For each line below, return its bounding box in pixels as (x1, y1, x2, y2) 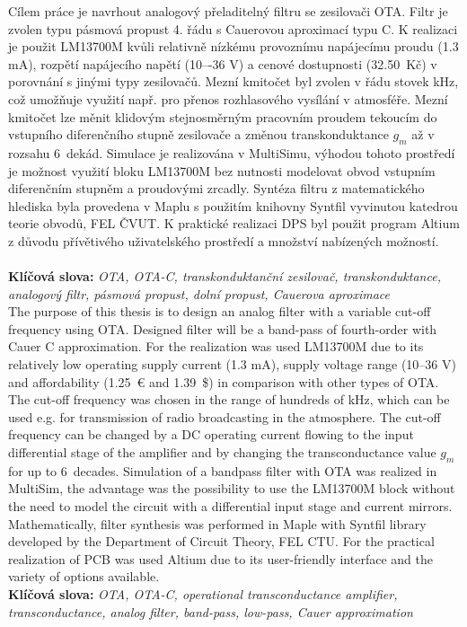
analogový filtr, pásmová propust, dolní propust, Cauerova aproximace (8, 284, 390, 303)
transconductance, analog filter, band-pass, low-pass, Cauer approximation (8, 602, 413, 621)
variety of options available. (8, 567, 160, 586)
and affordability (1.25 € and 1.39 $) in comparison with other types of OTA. (8, 372, 439, 391)
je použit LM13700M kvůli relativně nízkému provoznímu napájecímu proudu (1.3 (8, 37, 459, 56)
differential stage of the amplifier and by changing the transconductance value (8, 443, 436, 462)
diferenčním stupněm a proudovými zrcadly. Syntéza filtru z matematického (8, 179, 425, 198)
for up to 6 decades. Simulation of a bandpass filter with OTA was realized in (8, 461, 437, 480)
